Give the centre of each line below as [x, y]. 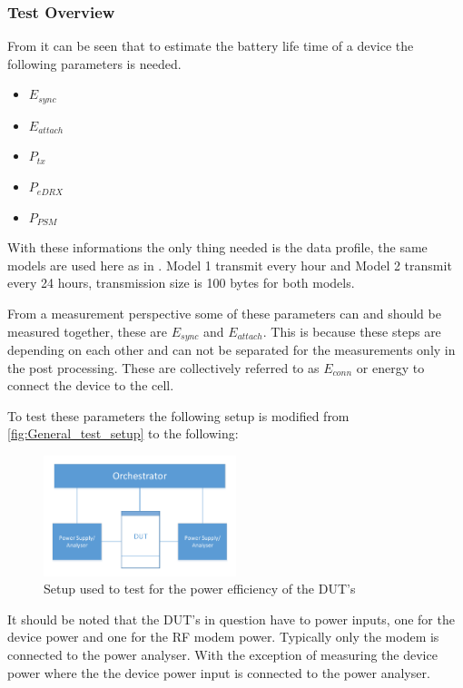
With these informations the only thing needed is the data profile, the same [217, 247]
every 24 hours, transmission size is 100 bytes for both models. [181, 283]
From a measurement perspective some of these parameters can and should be [224, 314]
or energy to [390, 367]
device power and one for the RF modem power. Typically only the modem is [223, 637]
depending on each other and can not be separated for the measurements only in [231, 350]
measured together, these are [88, 331]
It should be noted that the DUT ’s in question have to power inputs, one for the [231, 619]
